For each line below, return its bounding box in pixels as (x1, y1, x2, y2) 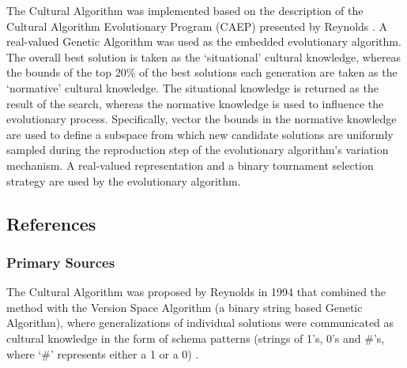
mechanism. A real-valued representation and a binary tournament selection (6, 156, 374, 173)
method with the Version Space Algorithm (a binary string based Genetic (6, 299, 363, 315)
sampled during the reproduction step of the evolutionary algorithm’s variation (6, 141, 389, 158)
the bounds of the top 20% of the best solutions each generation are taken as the (6, 64, 398, 81)
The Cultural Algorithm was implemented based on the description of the (6, 2, 364, 18)
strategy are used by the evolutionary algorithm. (6, 172, 241, 189)
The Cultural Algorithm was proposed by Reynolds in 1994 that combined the (6, 284, 386, 300)
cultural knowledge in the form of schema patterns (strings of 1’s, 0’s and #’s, (6, 329, 385, 346)
